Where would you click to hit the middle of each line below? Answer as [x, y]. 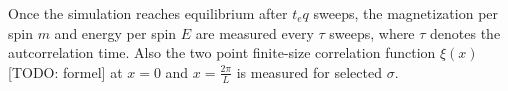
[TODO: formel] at [65, 71]
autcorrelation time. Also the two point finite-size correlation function [222, 52]
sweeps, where [372, 32]
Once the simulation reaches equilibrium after [148, 13]
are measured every [254, 32]
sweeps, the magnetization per [406, 13]
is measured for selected [309, 71]
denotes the [465, 32]
